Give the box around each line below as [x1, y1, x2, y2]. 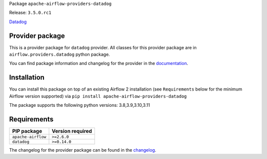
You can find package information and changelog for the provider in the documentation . [9, 61, 188, 66]
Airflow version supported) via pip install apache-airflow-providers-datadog [9, 93, 187, 99]
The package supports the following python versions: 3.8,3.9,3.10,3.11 [9, 102, 150, 108]
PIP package [12, 128, 42, 135]
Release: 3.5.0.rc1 [9, 10, 51, 16]
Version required [51, 128, 92, 135]
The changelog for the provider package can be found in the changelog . [9, 147, 157, 153]
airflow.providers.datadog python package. [9, 52, 110, 58]
